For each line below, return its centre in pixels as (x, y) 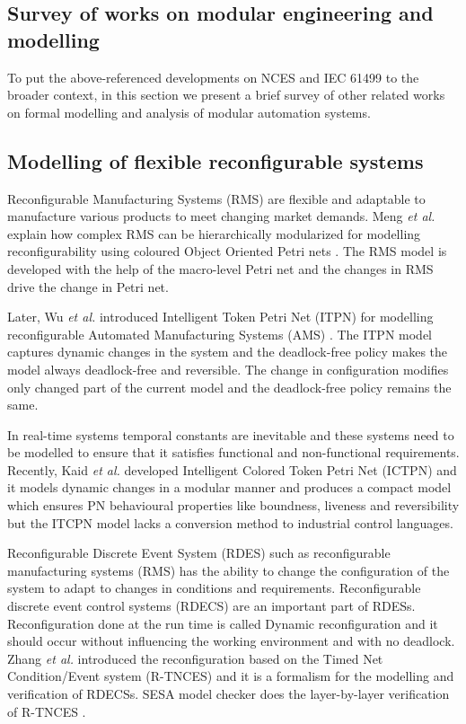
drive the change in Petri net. (88, 286)
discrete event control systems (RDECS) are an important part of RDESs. (211, 606)
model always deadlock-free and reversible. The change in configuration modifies (228, 369)
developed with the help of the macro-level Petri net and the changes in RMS (220, 268)
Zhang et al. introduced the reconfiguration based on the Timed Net (195, 658)
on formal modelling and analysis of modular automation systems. (189, 112)
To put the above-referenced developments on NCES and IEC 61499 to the (213, 77)
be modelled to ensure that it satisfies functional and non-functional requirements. (233, 452)
